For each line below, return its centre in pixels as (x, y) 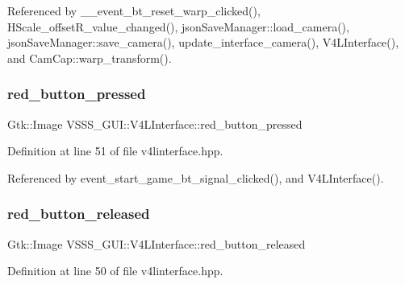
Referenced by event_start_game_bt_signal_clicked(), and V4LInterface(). (196, 177)
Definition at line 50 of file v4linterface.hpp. (115, 271)
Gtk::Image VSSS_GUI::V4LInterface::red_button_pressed (155, 123)
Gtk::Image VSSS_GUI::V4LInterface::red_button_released (157, 243)
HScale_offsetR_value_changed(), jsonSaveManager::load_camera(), (178, 26)
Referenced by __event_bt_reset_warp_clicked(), (134, 10)
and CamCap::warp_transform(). (90, 58)
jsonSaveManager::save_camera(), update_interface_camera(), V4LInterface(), (203, 42)
